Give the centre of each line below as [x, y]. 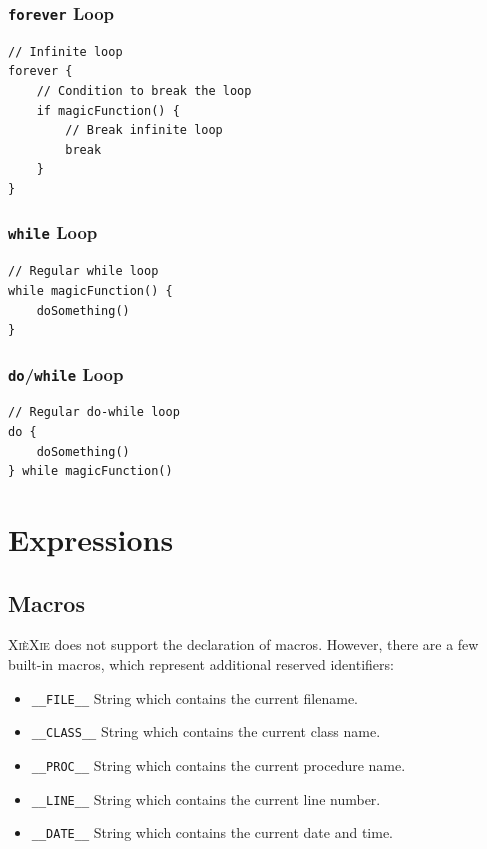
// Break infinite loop [144, 130]
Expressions [91, 539]
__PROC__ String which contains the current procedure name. [218, 764]
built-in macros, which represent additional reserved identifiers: [201, 664]
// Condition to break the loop [144, 90]
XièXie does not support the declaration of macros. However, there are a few [243, 644]
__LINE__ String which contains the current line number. [206, 798]
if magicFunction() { [108, 110]
